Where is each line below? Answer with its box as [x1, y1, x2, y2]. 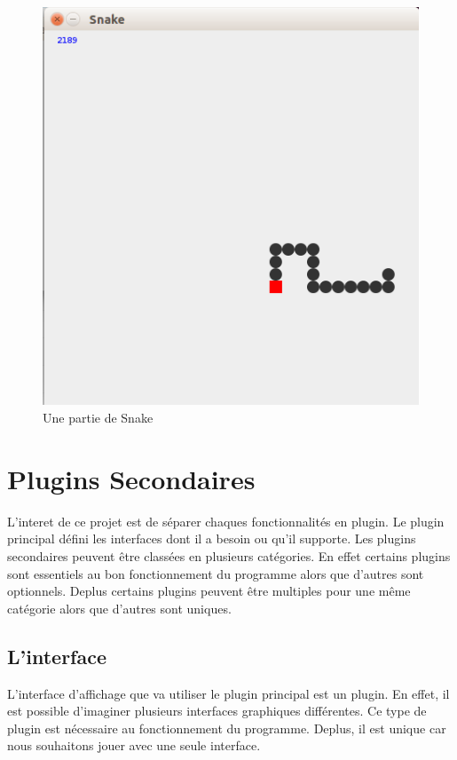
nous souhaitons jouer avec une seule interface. [7, 736, 261, 755]
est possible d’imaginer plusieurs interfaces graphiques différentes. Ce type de [7, 701, 427, 720]
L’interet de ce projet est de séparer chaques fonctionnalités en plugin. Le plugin [7, 511, 445, 530]
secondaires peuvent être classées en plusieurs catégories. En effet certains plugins [7, 546, 451, 565]
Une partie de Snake [43, 408, 154, 427]
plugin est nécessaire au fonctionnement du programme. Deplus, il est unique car [7, 718, 446, 737]
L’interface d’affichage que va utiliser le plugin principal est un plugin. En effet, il [7, 684, 450, 702]
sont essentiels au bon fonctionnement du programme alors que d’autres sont [7, 564, 424, 582]
